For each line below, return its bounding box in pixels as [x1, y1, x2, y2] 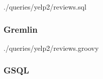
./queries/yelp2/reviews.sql [4, 2, 86, 12]
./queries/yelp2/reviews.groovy [4, 42, 99, 53]
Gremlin [4, 23, 38, 35]
